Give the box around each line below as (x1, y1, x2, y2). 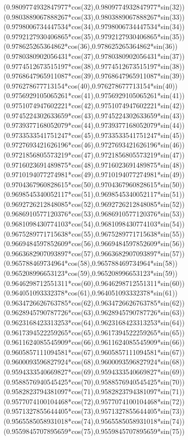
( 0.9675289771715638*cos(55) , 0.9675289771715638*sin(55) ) (4, 228, 185, 239)
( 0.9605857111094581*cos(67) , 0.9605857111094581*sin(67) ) (4, 346, 185, 357)
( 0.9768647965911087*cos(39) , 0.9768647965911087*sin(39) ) (4, 70, 185, 81)
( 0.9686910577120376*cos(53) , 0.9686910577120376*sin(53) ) (4, 208, 185, 219)
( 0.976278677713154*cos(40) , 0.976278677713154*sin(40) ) (4, 80, 178, 91)
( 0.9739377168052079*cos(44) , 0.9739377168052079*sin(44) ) (4, 120, 185, 130)
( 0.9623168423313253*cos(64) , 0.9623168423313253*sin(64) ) (4, 317, 185, 327)
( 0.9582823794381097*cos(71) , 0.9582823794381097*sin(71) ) (4, 386, 185, 397)
